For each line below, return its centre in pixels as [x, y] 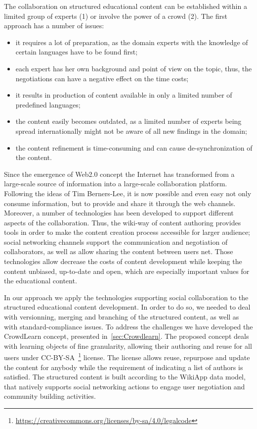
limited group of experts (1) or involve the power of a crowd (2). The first [116, 16]
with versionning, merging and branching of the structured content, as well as [122, 317]
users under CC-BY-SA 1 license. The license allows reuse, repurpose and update [127, 357]
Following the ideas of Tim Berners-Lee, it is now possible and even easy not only [128, 193]
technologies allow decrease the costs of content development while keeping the [123, 261]
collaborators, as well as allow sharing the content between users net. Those [119, 251]
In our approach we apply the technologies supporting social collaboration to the [126, 297]
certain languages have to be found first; [77, 52]
